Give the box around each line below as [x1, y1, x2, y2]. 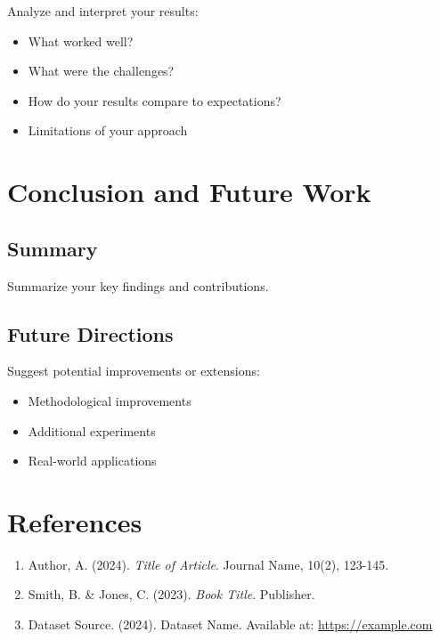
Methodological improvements [28, 391, 191, 409]
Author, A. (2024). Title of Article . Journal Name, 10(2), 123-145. [28, 555, 389, 573]
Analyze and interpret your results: [7, 2, 199, 20]
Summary [7, 234, 98, 262]
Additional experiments [28, 421, 156, 440]
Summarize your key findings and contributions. [7, 276, 269, 295]
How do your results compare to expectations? [28, 91, 281, 109]
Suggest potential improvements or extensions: [7, 361, 260, 380]
